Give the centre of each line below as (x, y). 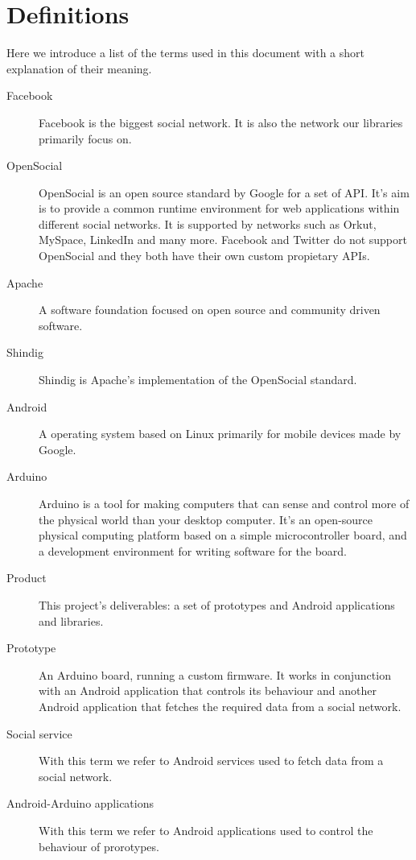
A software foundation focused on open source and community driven (210, 310)
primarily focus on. (85, 138)
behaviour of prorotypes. (99, 846)
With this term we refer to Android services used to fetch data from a (211, 761)
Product (27, 578)
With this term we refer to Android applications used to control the (206, 830)
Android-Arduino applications (80, 803)
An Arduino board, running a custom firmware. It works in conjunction (215, 674)
